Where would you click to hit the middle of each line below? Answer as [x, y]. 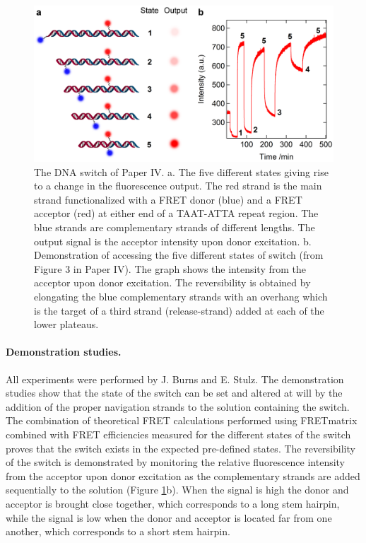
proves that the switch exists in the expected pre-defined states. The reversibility [181, 448]
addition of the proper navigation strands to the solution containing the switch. [178, 406]
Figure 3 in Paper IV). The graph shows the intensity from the [170, 268]
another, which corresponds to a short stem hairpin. [118, 531]
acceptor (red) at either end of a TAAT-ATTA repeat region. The [176, 213]
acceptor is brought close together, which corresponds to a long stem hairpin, [173, 503]
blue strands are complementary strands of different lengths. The [175, 227]
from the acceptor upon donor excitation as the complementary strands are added [183, 475]
